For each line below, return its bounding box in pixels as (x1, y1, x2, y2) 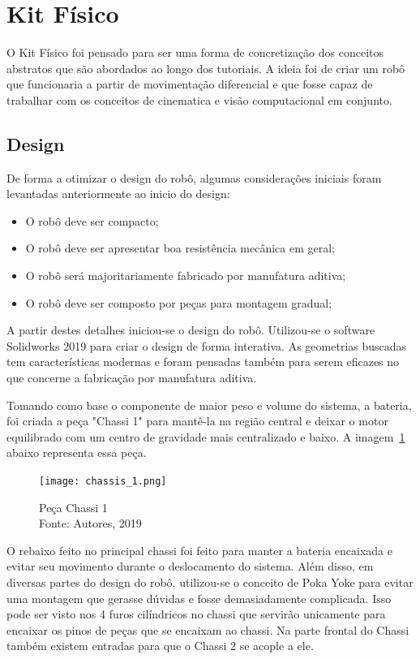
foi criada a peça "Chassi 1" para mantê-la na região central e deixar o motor (6, 412, 388, 429)
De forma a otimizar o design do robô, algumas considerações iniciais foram (6, 169, 382, 186)
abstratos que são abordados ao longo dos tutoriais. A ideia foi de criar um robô (6, 59, 405, 76)
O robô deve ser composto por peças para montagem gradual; (25, 294, 332, 311)
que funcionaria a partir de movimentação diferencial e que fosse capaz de (6, 75, 373, 93)
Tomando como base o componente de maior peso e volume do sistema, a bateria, (6, 396, 412, 413)
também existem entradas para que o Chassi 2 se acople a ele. (6, 637, 314, 654)
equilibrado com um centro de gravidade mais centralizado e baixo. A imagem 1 (6, 428, 405, 445)
